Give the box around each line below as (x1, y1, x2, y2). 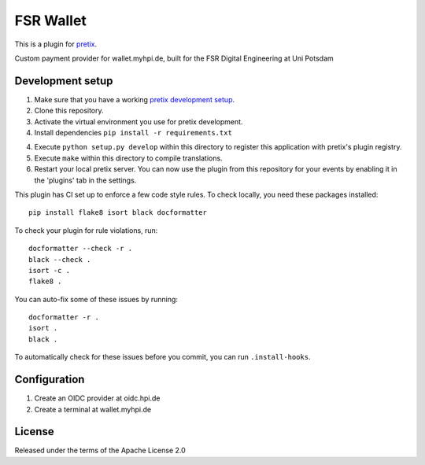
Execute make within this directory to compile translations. (34, 153, 224, 163)
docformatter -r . (28, 313, 100, 322)
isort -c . (28, 266, 71, 275)
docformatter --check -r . (28, 244, 133, 253)
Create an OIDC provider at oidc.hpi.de (34, 393, 161, 403)
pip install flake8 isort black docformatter (28, 209, 208, 217)
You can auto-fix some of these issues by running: (14, 294, 179, 304)
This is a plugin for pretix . (14, 39, 98, 49)
